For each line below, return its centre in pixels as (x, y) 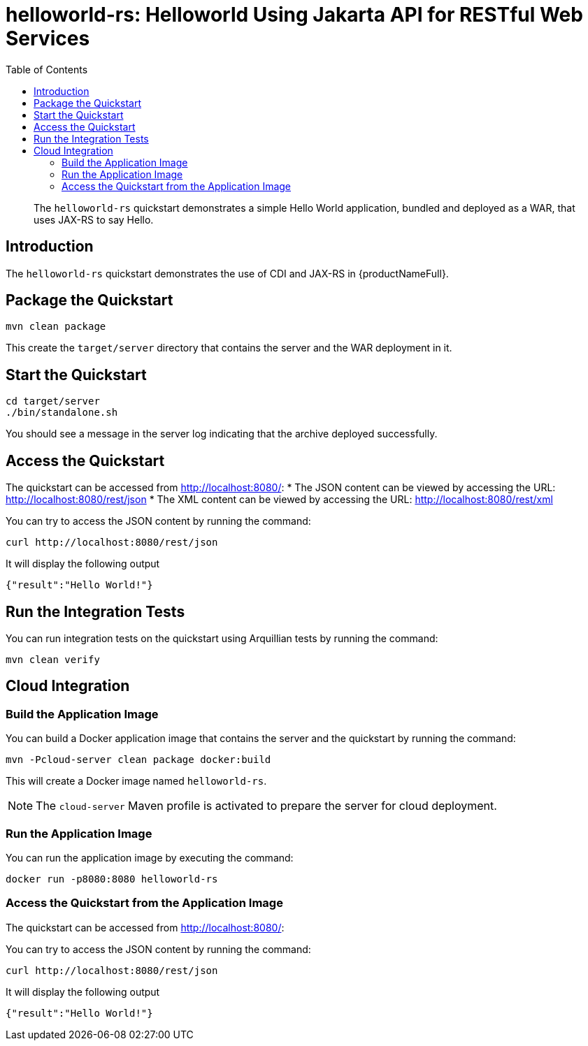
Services (48, 38)
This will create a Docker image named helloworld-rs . (136, 781)
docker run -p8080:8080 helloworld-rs (112, 879)
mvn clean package (56, 327)
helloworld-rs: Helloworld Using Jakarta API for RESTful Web (294, 15)
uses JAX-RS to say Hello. (94, 219)
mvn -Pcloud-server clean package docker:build (138, 760)
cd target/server (53, 401)
